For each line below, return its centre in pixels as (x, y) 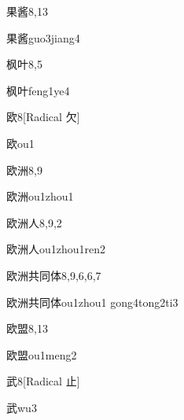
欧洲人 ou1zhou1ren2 (56, 249)
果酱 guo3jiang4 (43, 37)
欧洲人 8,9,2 (34, 222)
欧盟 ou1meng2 (42, 354)
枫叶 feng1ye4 (38, 90)
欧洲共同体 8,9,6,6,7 (54, 275)
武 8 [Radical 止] (43, 381)
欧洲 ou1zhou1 (40, 196)
